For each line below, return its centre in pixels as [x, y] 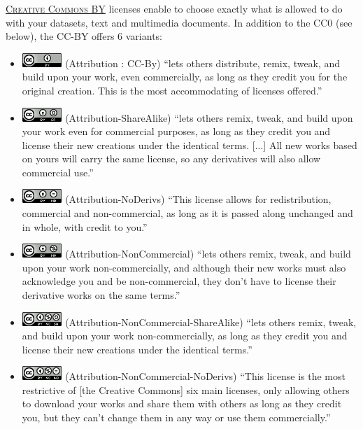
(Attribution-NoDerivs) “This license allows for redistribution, [198, 199]
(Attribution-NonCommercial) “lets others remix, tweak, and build [208, 254]
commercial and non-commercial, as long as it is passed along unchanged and [187, 213]
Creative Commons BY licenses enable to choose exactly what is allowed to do [174, 8]
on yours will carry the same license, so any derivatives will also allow [171, 159]
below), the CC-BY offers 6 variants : [84, 36]
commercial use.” [58, 172]
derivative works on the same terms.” [101, 294]
